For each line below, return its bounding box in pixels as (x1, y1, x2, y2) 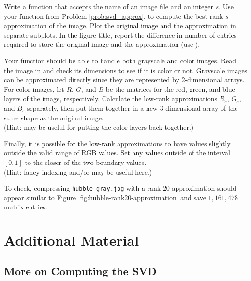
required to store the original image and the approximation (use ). (4, 39, 200, 49)
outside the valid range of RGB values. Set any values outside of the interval (4, 148, 230, 158)
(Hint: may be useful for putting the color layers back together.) (4, 122, 194, 132)
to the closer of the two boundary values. (25, 157, 147, 167)
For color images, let (4, 84, 64, 94)
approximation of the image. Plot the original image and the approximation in (4, 20, 236, 30)
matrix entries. (4, 202, 47, 212)
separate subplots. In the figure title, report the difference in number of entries (4, 30, 237, 40)
